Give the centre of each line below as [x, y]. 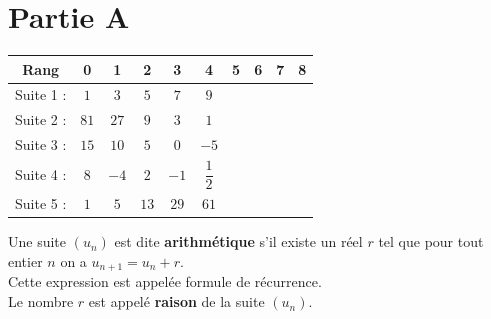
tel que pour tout [431, 241]
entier [25, 261]
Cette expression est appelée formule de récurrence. [165, 281]
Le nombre [41, 301]
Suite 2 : [41, 119]
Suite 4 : [41, 173]
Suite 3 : [41, 144]
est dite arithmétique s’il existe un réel [238, 241]
